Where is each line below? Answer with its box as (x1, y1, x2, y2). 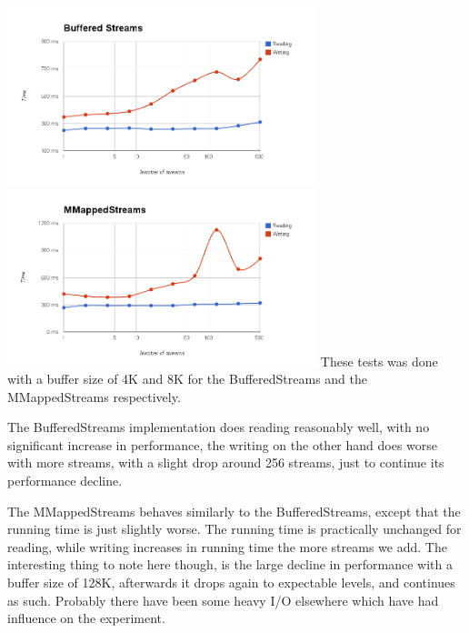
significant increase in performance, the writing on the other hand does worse (7, 435, 438, 454)
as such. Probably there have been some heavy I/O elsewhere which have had (7, 590, 439, 609)
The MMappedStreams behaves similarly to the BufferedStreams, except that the (7, 501, 461, 520)
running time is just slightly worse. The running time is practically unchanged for (7, 519, 462, 538)
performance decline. (7, 471, 123, 490)
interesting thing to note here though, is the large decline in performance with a (7, 555, 453, 574)
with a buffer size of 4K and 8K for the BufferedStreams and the (7, 369, 367, 388)
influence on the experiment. (7, 608, 165, 628)
